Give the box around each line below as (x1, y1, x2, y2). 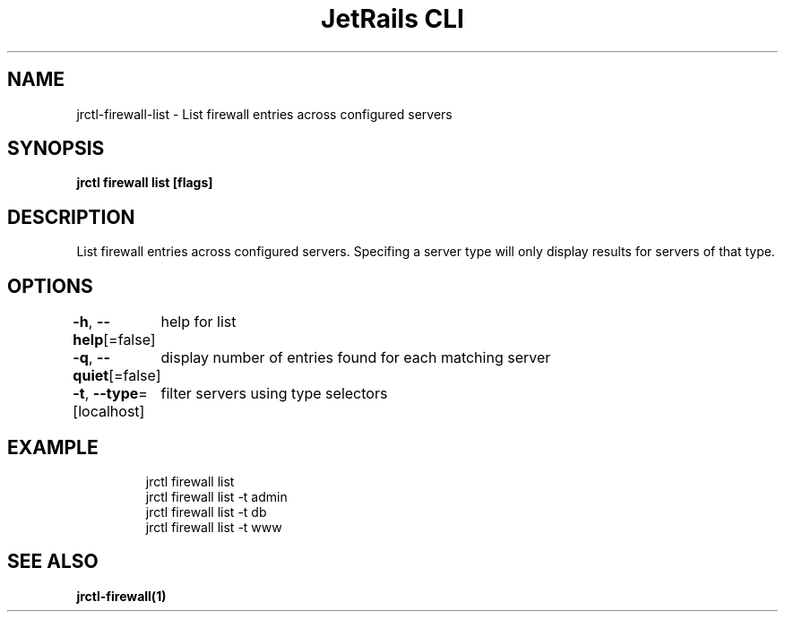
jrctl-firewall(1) (76, 588, 167, 604)
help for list (160, 313, 237, 331)
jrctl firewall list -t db (145, 503, 267, 520)
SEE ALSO (7, 550, 99, 573)
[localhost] (73, 402, 145, 421)
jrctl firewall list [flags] (76, 175, 213, 191)
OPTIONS (7, 274, 93, 297)
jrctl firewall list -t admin (145, 488, 288, 504)
